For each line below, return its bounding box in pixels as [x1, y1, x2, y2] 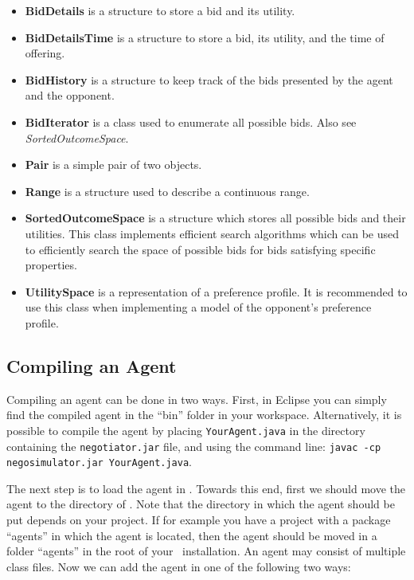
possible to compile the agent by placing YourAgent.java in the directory [6, 421, 365, 438]
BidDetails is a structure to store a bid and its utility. [25, 2, 295, 18]
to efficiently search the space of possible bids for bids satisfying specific [25, 241, 376, 257]
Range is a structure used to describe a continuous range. [25, 182, 310, 199]
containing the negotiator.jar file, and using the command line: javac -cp [6, 437, 381, 454]
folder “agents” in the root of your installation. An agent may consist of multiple [6, 543, 406, 559]
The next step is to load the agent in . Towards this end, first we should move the [6, 480, 405, 496]
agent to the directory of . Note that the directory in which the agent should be [6, 496, 395, 512]
